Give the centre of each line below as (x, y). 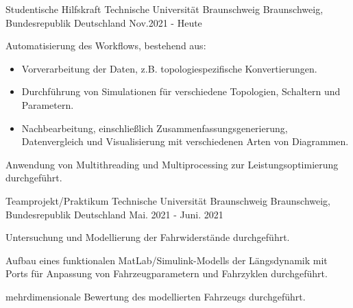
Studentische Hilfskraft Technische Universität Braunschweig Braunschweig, (165, 9)
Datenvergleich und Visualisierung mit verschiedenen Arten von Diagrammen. (185, 141)
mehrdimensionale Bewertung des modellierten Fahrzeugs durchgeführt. (156, 296)
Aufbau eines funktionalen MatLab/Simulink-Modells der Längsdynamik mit (167, 260)
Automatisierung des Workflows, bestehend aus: (106, 46)
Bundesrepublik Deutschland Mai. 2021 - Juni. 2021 (114, 214)
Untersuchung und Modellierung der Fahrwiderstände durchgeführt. (148, 237)
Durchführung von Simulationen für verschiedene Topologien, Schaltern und (181, 91)
